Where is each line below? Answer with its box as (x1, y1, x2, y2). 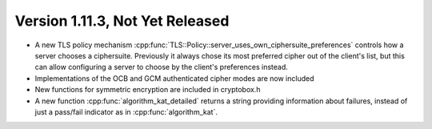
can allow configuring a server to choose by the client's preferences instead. (34, 62, 288, 72)
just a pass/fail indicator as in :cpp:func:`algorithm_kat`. (34, 107, 218, 116)
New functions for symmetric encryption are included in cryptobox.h (34, 85, 261, 95)
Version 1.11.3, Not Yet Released (14, 12, 230, 30)
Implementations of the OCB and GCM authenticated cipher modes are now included (34, 73, 315, 83)
